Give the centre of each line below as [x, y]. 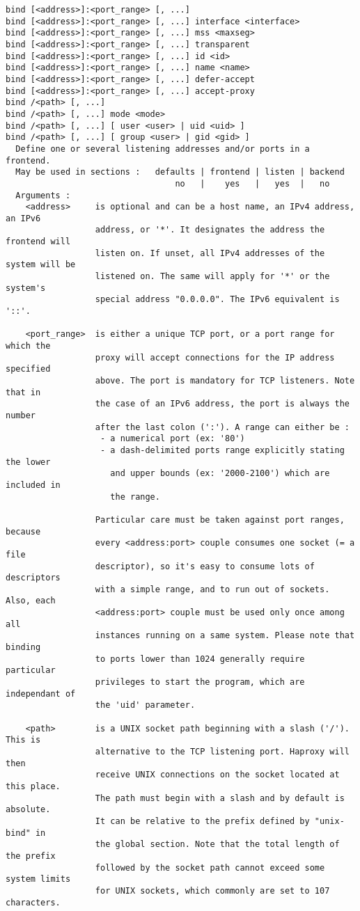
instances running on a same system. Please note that [225, 636]
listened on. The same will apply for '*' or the [212, 277]
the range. [135, 497]
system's [26, 288]
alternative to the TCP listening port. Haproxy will [222, 752]
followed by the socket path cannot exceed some [210, 868]
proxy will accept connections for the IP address [215, 357]
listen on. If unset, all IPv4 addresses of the [210, 253]
